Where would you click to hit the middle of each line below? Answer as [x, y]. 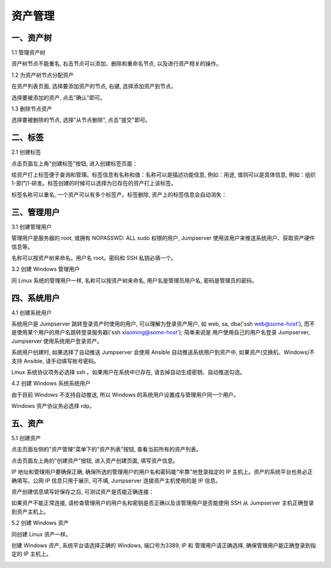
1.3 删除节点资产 [32, 109]
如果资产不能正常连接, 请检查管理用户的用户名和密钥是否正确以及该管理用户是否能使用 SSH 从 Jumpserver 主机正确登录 [163, 503]
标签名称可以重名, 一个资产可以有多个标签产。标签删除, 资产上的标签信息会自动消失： [119, 194]
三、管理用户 [36, 212]
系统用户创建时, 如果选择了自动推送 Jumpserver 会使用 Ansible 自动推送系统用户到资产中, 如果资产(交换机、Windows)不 [163, 352]
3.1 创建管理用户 [32, 226]
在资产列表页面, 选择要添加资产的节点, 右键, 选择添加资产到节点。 [94, 86]
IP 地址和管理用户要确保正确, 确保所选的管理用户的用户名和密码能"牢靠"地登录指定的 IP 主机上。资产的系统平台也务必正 [162, 472]
